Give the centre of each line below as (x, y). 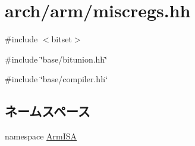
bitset (62, 39)
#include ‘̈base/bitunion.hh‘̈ (56, 59)
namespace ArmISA (41, 136)
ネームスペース (48, 111)
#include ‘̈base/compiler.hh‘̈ (56, 79)
